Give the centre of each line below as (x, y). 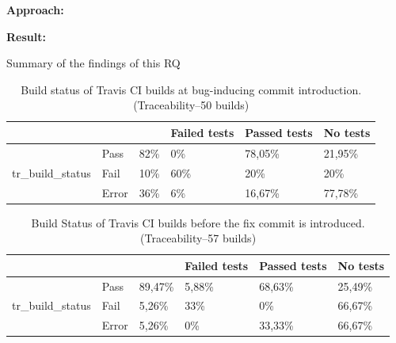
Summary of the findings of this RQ (93, 63)
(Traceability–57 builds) (198, 238)
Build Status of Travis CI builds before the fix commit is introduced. (198, 222)
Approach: (35, 10)
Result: (26, 36)
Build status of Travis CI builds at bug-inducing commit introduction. (191, 89)
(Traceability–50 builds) (191, 105)
